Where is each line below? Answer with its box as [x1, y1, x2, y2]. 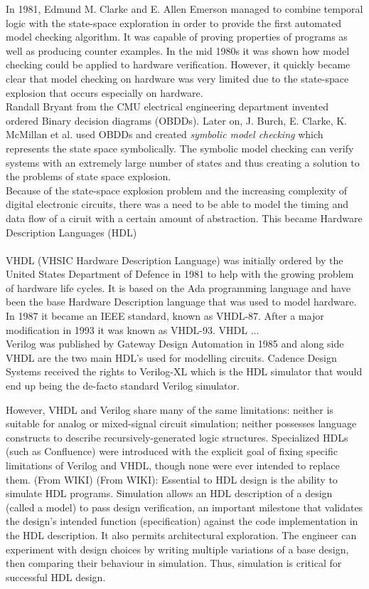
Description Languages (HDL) [6, 224, 137, 239]
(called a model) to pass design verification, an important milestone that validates [6, 499, 363, 514]
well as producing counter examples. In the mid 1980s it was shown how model [6, 43, 350, 58]
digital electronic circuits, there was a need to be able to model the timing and [6, 197, 349, 212]
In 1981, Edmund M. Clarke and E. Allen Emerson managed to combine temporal [6, 1, 363, 16]
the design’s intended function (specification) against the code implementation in [6, 514, 358, 528]
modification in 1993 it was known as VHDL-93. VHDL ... [6, 322, 260, 337]
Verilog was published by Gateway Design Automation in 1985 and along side [6, 336, 344, 351]
